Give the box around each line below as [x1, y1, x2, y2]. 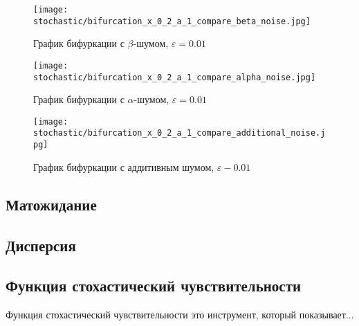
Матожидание [6, 193, 97, 215]
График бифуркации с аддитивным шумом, [33, 159, 214, 174]
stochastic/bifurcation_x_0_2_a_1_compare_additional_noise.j [33, 128, 326, 138]
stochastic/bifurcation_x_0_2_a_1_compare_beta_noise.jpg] [33, 16, 311, 26]
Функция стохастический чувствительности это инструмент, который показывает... [6, 307, 354, 322]
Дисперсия [6, 234, 76, 255]
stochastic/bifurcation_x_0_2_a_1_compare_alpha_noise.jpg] [33, 72, 316, 82]
